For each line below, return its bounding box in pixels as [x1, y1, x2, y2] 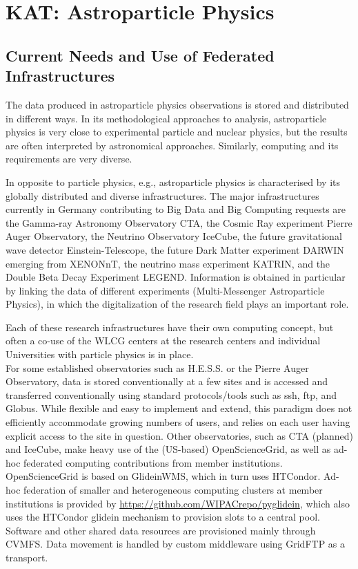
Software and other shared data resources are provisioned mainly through [6, 523, 316, 537]
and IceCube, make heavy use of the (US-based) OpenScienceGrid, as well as [6, 442, 331, 456]
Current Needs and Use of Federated [6, 44, 275, 66]
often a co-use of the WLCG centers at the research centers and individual [6, 333, 321, 348]
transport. [6, 550, 48, 564]
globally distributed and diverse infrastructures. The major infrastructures [6, 188, 319, 203]
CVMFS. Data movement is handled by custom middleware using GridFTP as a [6, 537, 346, 551]
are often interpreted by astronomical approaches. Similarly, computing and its [6, 138, 339, 152]
